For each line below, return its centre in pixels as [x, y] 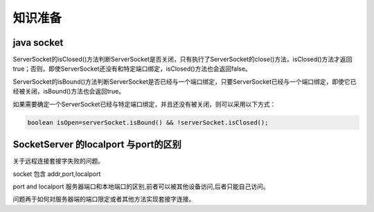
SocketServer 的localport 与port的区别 [97, 144]
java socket [38, 43]
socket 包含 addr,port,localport [57, 174]
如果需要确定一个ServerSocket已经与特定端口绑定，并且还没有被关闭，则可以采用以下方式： [144, 104]
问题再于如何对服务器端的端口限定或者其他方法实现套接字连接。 [104, 199]
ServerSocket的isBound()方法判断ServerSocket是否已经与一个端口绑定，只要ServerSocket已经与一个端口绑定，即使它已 [185, 81]
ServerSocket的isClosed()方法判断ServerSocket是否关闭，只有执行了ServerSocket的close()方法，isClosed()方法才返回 [182, 60]
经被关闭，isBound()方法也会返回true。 [69, 91]
